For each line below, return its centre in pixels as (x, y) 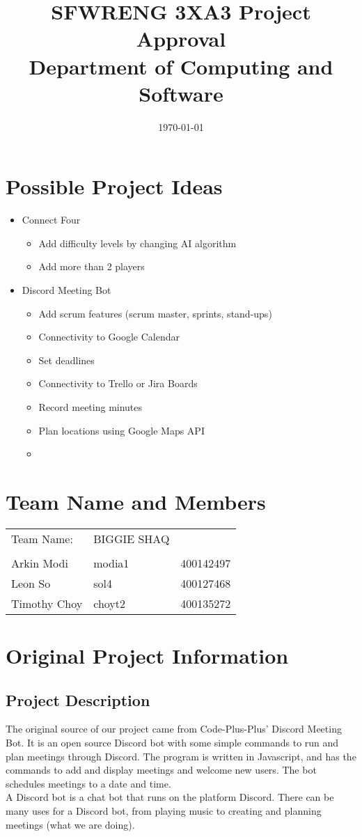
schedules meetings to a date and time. (88, 783)
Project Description (78, 699)
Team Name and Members (136, 501)
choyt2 (110, 603)
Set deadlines (66, 360)
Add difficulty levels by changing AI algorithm (137, 243)
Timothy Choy (47, 603)
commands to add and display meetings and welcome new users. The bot (161, 770)
